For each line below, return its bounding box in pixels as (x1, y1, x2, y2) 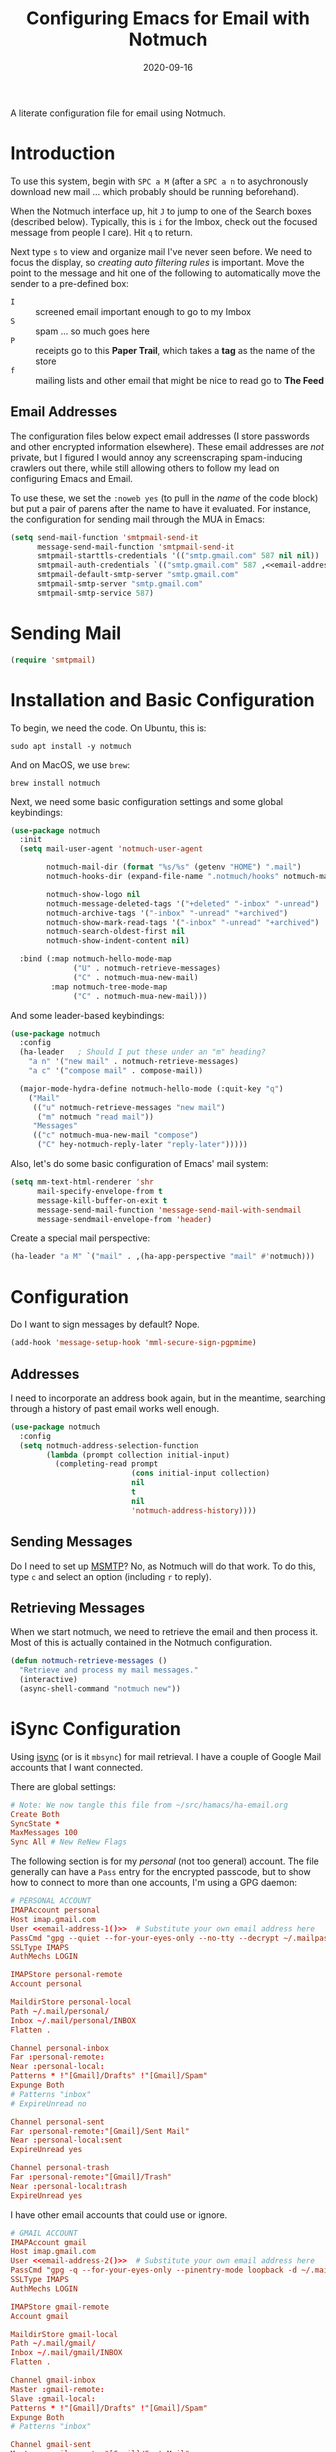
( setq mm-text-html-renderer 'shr (10, 1177, 155, 1187)
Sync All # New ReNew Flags (10, 1837, 128, 1847)
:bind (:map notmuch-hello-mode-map (19, 954, 172, 964)
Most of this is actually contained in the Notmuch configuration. (10, 1637, 273, 1649)
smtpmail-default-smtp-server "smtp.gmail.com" (36, 570, 240, 580)
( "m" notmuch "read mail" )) (36, 1112, 155, 1122)
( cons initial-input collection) (131, 1468, 271, 1479)
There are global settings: (10, 1780, 117, 1792)
